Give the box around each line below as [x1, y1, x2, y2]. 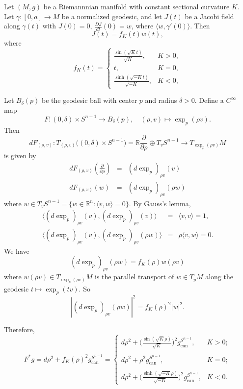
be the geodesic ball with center [42, 95, 137, 105]
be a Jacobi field [185, 11, 234, 21]
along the [205, 271, 233, 282]
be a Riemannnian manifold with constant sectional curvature [43, 1, 230, 11]
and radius [145, 95, 177, 105]
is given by [4, 150, 36, 161]
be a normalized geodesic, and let [61, 11, 162, 21]
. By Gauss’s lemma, [129, 198, 191, 208]
